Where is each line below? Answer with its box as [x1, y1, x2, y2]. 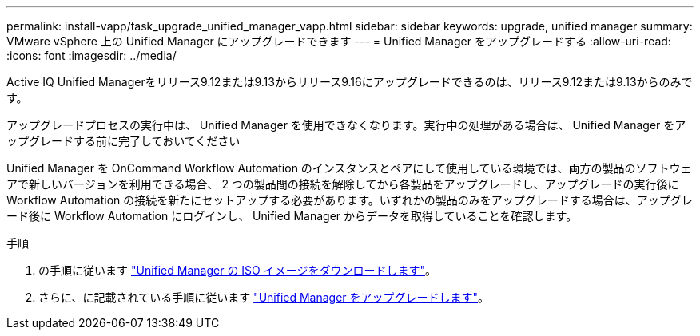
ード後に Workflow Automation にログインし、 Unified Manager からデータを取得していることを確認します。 [6, 209, 578, 223]
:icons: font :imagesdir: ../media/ [6, 49, 177, 62]
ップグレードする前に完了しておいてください [6, 134, 241, 148]
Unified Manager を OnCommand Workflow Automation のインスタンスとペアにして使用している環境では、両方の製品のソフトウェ [6, 161, 692, 175]
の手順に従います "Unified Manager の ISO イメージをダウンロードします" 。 [38, 263, 436, 277]
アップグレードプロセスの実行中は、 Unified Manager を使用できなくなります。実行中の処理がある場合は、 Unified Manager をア [6, 118, 686, 132]
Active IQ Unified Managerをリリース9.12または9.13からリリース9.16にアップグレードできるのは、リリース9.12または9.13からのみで [6, 75, 693, 89]
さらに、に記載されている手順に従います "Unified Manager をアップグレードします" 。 [38, 291, 490, 304]
